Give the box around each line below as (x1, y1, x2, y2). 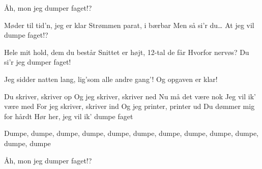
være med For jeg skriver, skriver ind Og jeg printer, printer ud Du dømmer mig (4, 101, 255, 111)
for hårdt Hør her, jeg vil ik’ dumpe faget (4, 110, 133, 121)
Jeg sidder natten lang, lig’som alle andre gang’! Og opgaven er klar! (4, 73, 218, 84)
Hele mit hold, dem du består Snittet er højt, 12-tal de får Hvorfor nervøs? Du (4, 46, 249, 57)
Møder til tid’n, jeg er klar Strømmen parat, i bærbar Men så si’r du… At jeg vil (4, 19, 254, 30)
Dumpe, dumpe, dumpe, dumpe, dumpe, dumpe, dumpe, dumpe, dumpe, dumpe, (4, 128, 259, 138)
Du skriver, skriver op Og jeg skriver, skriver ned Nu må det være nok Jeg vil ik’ (4, 91, 256, 101)
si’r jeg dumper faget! (4, 57, 71, 67)
